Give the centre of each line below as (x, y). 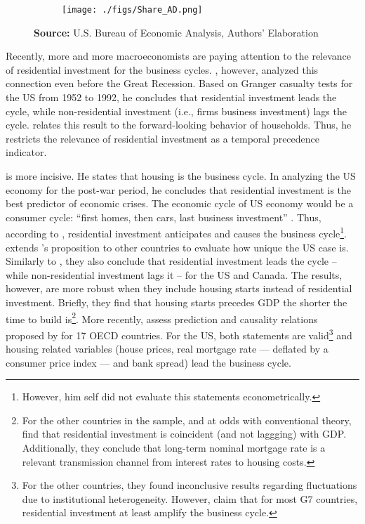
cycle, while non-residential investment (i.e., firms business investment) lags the (176, 111)
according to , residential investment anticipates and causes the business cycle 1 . (177, 232)
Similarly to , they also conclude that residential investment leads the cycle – (171, 261)
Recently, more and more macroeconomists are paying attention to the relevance (179, 56)
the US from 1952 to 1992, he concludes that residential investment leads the (171, 97)
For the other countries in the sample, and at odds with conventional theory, (187, 420)
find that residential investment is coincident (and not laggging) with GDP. (184, 434)
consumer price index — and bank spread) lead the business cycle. (148, 362)
